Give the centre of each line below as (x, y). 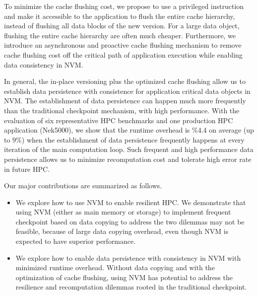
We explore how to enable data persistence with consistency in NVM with (128, 258)
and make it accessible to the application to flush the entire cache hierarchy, (120, 16)
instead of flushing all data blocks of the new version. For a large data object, (122, 26)
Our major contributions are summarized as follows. (83, 185)
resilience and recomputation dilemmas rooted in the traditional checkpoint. (131, 287)
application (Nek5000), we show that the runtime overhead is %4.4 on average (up (129, 130)
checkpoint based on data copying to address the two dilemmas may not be (130, 221)
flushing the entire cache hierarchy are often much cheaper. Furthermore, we (120, 35)
